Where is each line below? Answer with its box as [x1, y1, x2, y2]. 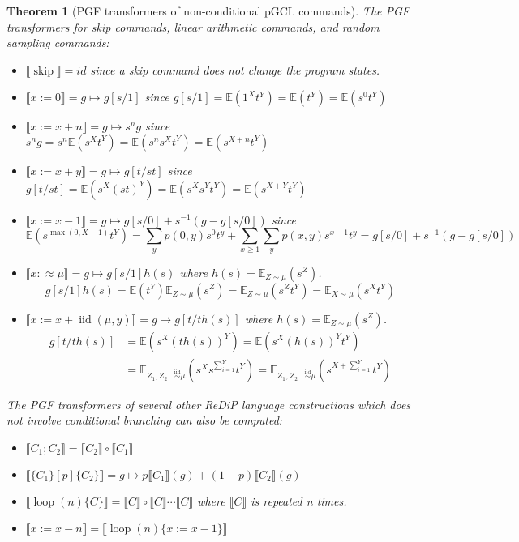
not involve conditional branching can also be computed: [6, 412, 283, 429]
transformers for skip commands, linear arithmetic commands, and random [6, 18, 380, 35]
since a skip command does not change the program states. [90, 61, 380, 78]
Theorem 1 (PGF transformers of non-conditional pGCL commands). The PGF [6, 2, 410, 19]
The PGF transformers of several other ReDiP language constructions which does [6, 395, 411, 412]
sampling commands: [6, 34, 109, 51]
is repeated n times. [251, 492, 347, 509]
